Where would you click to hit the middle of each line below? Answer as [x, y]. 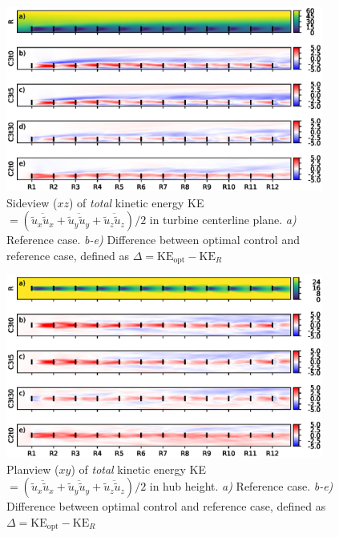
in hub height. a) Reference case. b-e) [241, 486]
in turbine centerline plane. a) [223, 220]
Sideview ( [32, 202]
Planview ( [33, 469]
